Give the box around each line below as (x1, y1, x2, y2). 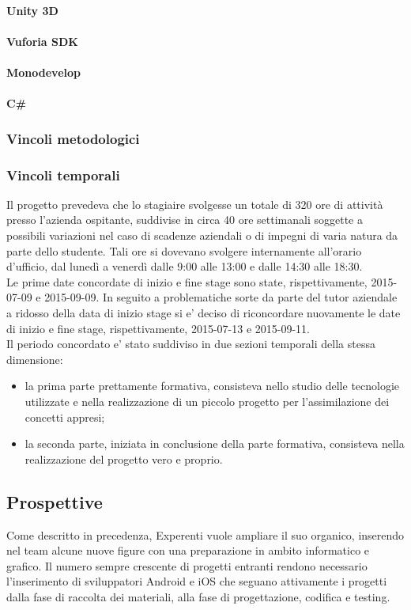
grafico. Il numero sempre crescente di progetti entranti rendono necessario (6, 557, 368, 574)
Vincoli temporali (6, 165, 120, 184)
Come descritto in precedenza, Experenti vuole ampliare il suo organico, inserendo (6, 526, 405, 543)
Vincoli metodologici (6, 128, 140, 148)
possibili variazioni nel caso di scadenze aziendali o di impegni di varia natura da (6, 227, 398, 243)
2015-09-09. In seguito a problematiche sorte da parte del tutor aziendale (44, 289, 398, 305)
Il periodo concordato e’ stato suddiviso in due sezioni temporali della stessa (6, 335, 375, 352)
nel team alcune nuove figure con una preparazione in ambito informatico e (6, 542, 370, 559)
